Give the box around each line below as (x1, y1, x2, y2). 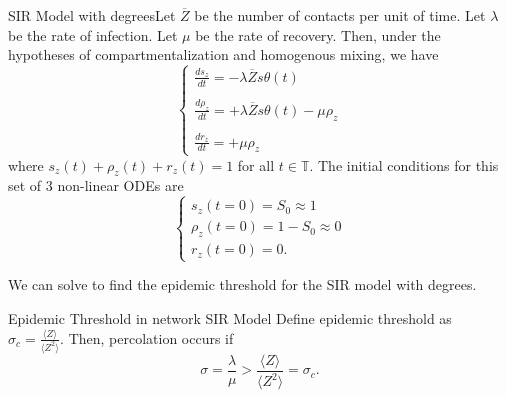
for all (237, 154, 275, 175)
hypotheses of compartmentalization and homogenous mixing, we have (8, 44, 439, 65)
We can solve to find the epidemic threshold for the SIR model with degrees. (8, 274, 477, 295)
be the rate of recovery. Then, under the (195, 24, 441, 45)
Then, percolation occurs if (68, 327, 234, 348)
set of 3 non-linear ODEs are (8, 175, 184, 196)
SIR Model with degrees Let (8, 5, 176, 25)
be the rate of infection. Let (8, 24, 178, 45)
